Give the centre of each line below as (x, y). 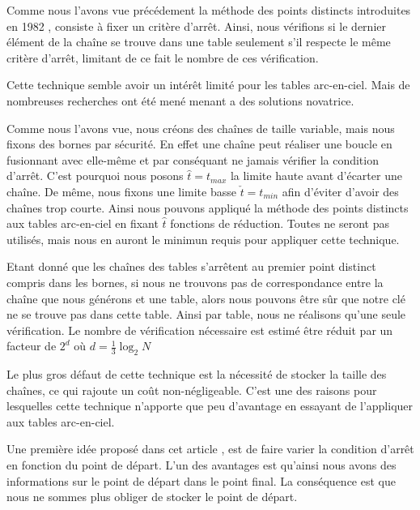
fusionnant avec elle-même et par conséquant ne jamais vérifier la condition (193, 159)
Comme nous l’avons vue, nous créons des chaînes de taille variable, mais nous (201, 128)
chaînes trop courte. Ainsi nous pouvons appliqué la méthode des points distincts (208, 207)
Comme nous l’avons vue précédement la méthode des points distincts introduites (209, 10)
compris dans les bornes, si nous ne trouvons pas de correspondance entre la (195, 282)
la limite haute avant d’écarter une (316, 176)
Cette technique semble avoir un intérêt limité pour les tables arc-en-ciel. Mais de (208, 85)
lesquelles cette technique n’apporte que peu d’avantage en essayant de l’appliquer (210, 406)
